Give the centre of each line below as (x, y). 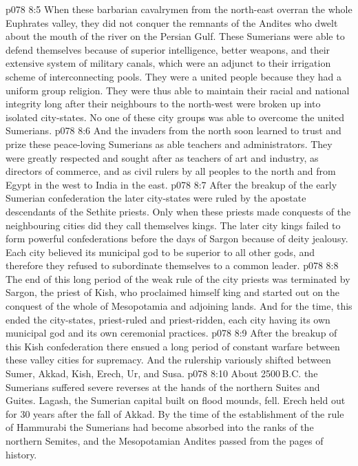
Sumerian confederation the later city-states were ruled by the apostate (156, 198)
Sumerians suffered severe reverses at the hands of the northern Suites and (163, 386)
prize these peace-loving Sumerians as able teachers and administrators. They (169, 144)
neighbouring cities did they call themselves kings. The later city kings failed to (173, 225)
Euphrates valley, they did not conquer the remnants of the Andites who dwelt (172, 22)
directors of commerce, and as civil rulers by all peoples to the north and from (171, 171)
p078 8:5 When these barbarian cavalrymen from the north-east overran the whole (179, 9)
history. (21, 454)
